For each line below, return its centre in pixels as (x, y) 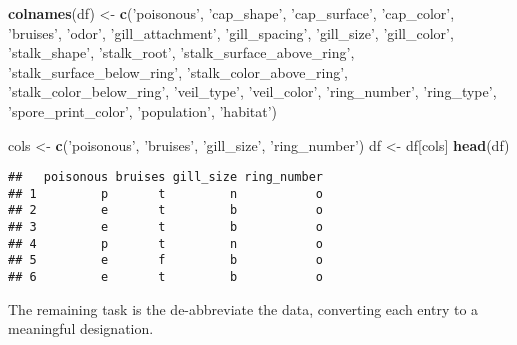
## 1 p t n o (165, 193)
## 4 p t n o (165, 243)
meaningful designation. (81, 328)
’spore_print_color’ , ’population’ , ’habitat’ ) (143, 110)
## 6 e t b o (165, 277)
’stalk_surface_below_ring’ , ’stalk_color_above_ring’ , (178, 71)
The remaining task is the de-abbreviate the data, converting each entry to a (243, 308)
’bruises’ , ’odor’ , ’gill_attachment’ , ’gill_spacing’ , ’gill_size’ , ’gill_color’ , (231, 32)
